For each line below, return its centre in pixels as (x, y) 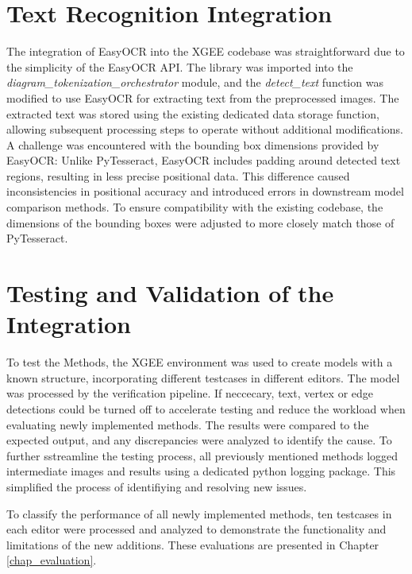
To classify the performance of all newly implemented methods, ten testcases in (199, 513)
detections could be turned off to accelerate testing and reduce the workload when (206, 408)
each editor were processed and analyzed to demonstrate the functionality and (196, 529)
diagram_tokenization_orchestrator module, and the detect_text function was (195, 82)
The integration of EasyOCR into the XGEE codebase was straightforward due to (206, 51)
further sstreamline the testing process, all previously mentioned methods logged (202, 455)
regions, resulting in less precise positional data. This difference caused (178, 175)
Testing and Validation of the (170, 293)
